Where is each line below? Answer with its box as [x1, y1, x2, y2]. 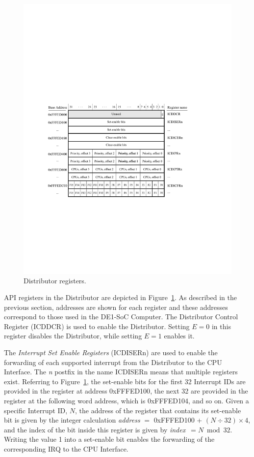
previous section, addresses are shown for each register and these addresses [4, 302, 228, 312]
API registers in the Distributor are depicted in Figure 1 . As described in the [4, 292, 237, 303]
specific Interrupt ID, [4, 405, 68, 415]
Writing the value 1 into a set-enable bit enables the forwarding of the [4, 434, 215, 444]
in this [211, 321, 231, 331]
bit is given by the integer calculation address [4, 415, 140, 425]
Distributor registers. [24, 275, 86, 286]
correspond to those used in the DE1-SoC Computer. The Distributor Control [4, 311, 238, 322]
